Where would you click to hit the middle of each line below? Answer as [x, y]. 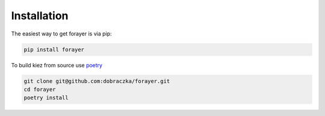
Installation [40, 16]
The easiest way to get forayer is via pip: [61, 34]
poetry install [46, 98]
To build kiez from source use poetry [57, 65]
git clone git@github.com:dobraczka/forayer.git [97, 81]
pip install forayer [54, 49]
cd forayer [40, 89]
